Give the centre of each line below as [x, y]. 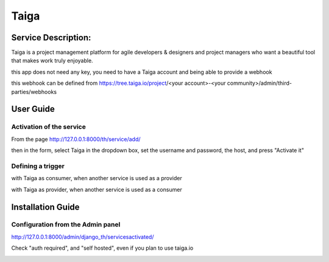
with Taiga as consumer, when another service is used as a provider [97, 178]
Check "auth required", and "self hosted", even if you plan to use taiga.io [102, 248]
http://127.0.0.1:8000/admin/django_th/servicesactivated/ [83, 237]
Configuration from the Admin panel [66, 225]
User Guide [33, 109]
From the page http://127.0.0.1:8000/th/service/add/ [76, 139]
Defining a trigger [38, 166]
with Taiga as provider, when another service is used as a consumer [97, 189]
